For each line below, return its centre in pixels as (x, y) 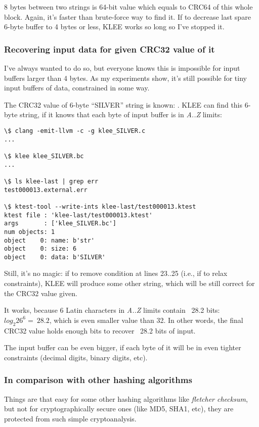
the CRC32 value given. (41, 293)
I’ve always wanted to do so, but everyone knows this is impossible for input (122, 68)
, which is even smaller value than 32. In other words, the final (146, 320)
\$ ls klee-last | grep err (51, 181)
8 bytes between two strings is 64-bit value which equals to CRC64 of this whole (128, 7)
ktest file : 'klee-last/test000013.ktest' (78, 215)
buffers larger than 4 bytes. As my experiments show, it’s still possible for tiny (125, 78)
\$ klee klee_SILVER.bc (44, 156)
